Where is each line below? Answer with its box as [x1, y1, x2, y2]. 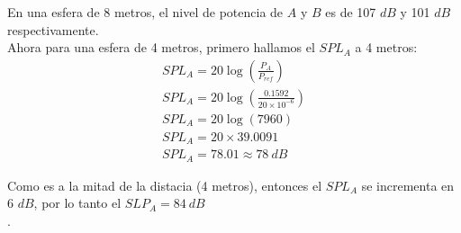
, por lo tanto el [33, 193, 122, 212]
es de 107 [325, 3, 376, 21]
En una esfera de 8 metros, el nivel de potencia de [7, 3, 284, 21]
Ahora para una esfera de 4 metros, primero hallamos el [7, 38, 315, 57]
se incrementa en [361, 175, 455, 194]
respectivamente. [7, 20, 99, 39]
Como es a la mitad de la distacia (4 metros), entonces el [7, 175, 322, 194]
